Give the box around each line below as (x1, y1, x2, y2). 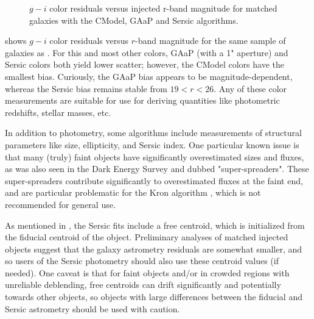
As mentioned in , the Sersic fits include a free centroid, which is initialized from (5, 218, 305, 231)
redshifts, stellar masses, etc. (5, 106, 111, 118)
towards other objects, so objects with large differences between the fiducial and (5, 290, 302, 303)
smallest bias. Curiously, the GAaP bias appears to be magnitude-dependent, (5, 70, 293, 82)
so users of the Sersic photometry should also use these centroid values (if (5, 254, 279, 267)
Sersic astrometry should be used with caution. (5, 302, 180, 315)
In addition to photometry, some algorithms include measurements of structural (5, 126, 302, 139)
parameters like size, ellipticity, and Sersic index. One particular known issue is (5, 138, 299, 151)
